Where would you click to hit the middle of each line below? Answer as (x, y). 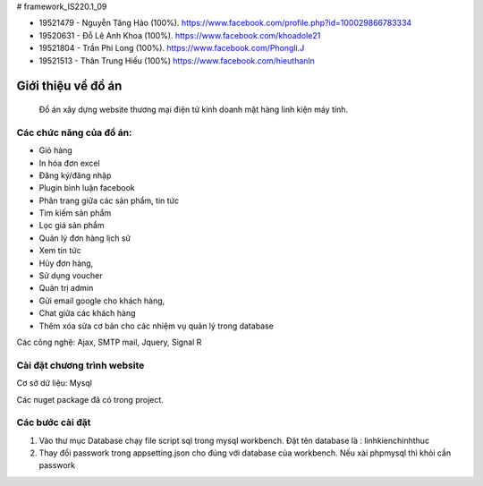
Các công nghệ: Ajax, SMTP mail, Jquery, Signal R (109, 342)
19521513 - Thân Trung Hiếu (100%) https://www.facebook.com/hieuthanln (177, 60)
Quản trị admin (66, 288)
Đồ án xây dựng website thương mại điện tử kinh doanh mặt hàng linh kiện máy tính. (194, 109)
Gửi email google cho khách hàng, (102, 301)
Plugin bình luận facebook (87, 188)
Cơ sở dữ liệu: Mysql (55, 383)
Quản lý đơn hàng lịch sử (85, 238)
